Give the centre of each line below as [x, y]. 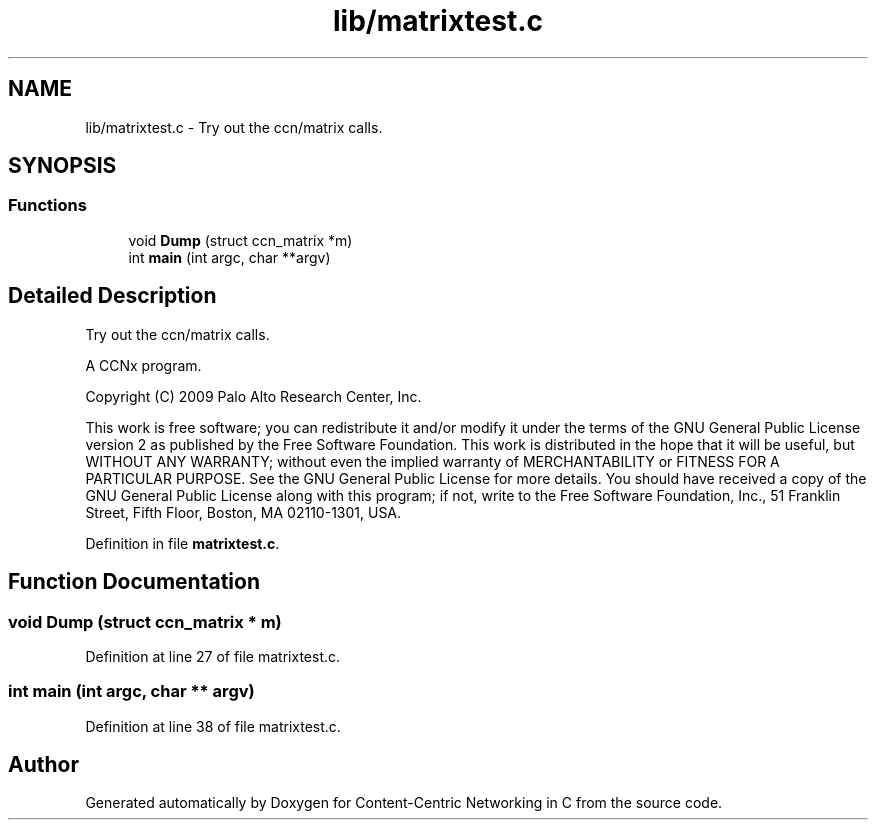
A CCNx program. [143, 365]
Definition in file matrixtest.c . [182, 543]
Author [43, 765]
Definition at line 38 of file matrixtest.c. [213, 726]
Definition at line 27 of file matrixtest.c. [213, 656]
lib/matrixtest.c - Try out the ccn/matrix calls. [234, 127]
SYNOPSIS [62, 166]
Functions [47, 205]
